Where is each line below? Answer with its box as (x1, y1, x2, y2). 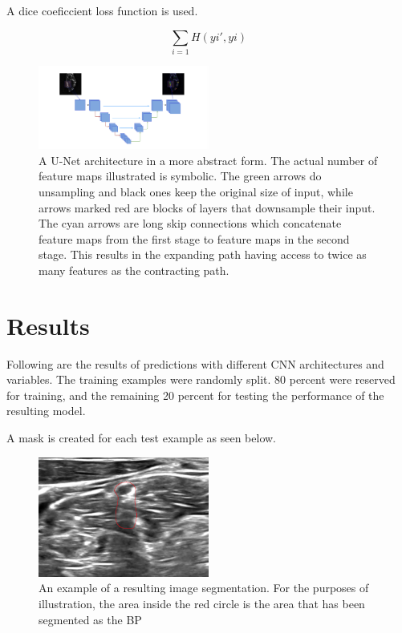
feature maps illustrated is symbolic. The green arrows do (39, 167, 322, 184)
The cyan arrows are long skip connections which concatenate (39, 215, 342, 232)
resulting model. (6, 402, 86, 419)
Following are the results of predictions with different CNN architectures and (6, 355, 384, 372)
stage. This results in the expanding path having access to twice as (39, 246, 367, 263)
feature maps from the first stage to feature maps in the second (39, 230, 350, 247)
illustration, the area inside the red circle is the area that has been (39, 595, 365, 612)
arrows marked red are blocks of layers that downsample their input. (39, 199, 376, 216)
